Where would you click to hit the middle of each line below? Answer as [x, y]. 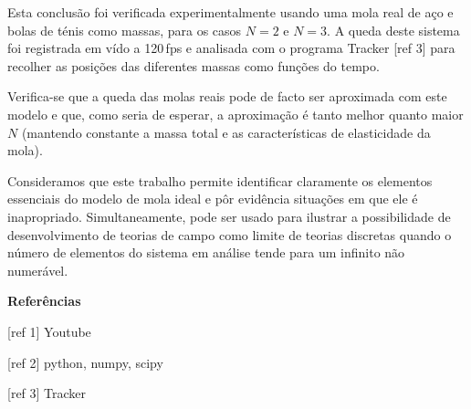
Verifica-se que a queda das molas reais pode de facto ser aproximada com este [227, 96]
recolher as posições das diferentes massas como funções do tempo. [194, 65]
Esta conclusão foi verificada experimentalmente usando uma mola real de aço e [230, 12]
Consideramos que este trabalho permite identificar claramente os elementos [220, 180]
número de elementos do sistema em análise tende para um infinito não [206, 252]
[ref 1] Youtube [49, 331]
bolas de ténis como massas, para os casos [125, 30]
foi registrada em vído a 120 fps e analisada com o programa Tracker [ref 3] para [231, 48]
